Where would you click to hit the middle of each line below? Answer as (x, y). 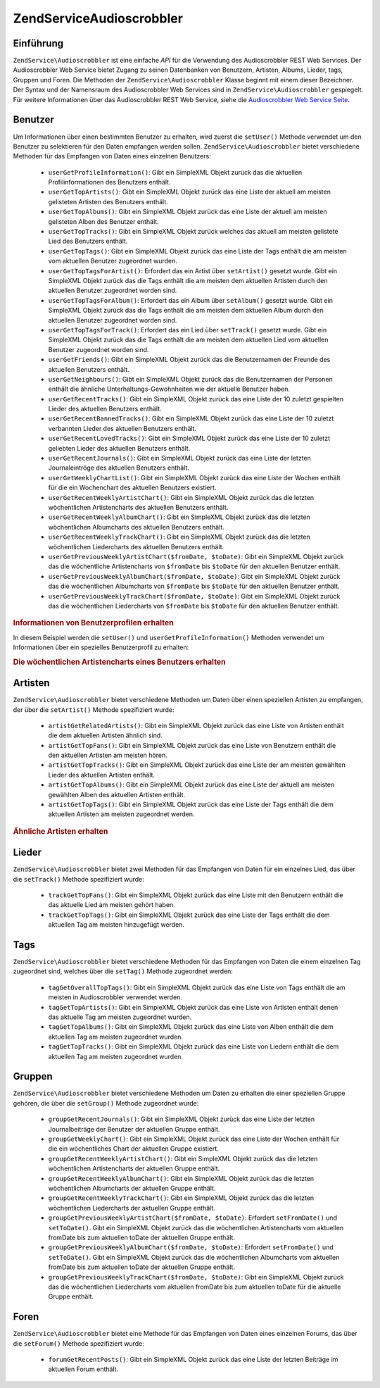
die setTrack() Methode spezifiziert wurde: (78, 879)
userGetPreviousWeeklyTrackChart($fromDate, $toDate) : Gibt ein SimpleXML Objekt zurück (194, 596)
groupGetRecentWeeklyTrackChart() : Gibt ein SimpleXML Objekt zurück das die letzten (181, 1198)
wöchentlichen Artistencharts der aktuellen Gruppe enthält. (134, 1168)
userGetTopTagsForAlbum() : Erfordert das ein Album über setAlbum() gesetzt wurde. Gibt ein (191, 300)
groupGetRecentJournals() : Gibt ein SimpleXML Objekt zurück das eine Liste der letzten (182, 1119)
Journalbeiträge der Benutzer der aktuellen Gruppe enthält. (134, 1129)
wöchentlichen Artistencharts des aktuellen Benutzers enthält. (138, 507)
